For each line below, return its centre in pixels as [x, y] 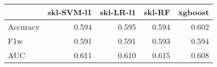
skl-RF [157, 12]
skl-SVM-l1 [70, 12]
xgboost [193, 12]
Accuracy [24, 27]
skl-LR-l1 [118, 12]
